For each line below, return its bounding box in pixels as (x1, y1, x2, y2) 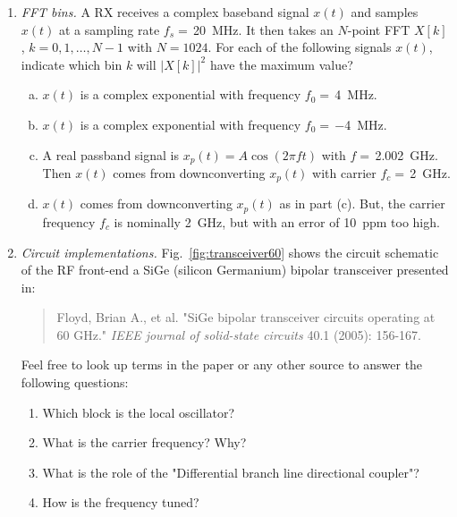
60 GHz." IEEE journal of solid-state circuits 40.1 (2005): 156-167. (56, 325, 421, 343)
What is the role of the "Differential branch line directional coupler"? (42, 462, 419, 481)
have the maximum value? (209, 55, 353, 73)
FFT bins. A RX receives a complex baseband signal (21, 3, 309, 21)
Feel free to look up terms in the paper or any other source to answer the (21, 355, 423, 374)
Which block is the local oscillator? (42, 403, 235, 421)
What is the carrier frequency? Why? (42, 433, 247, 452)
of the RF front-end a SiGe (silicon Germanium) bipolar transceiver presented (21, 260, 449, 279)
